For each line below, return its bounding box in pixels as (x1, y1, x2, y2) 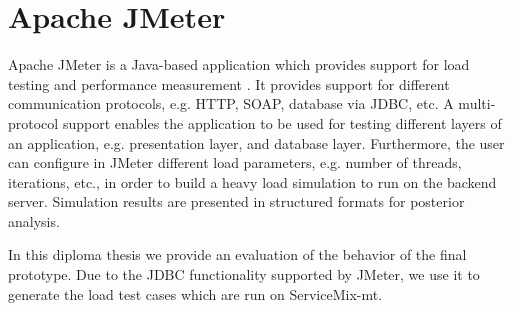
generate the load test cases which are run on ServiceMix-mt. (8, 283, 383, 304)
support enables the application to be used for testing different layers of (62, 112, 502, 133)
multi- (458, 93, 496, 114)
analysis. (8, 210, 60, 231)
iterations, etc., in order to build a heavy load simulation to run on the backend (8, 171, 497, 192)
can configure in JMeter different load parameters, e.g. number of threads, (8, 152, 462, 173)
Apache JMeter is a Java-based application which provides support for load (8, 54, 470, 75)
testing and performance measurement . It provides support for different (8, 73, 450, 94)
